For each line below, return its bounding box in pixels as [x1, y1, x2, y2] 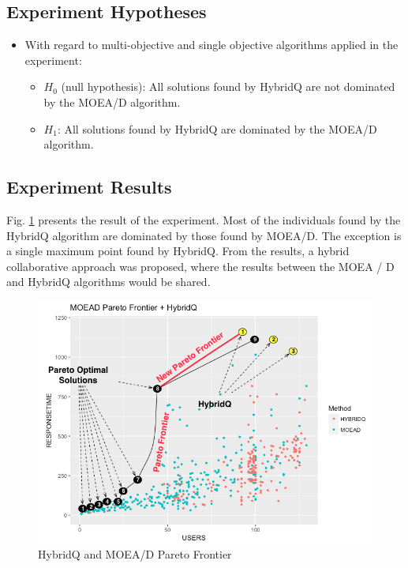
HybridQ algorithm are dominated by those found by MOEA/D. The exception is [6, 227, 402, 243]
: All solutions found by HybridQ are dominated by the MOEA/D [57, 120, 377, 137]
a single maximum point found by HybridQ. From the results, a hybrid [6, 243, 350, 259]
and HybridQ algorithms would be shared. [6, 273, 211, 290]
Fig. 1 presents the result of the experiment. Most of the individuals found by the [6, 211, 401, 228]
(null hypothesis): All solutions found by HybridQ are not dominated [61, 78, 395, 95]
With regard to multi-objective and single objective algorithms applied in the [24, 36, 399, 53]
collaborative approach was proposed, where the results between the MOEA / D [6, 258, 395, 274]
